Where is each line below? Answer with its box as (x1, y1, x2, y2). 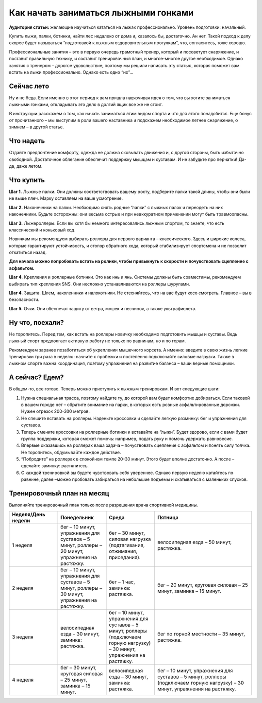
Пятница (157, 514, 179, 521)
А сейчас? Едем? (9, 373, 64, 382)
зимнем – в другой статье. (9, 124, 64, 130)
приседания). (109, 554, 141, 561)
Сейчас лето (9, 82, 49, 90)
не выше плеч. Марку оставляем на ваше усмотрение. (9, 195, 123, 201)
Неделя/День (12, 511, 46, 518)
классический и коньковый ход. (9, 227, 76, 233)
